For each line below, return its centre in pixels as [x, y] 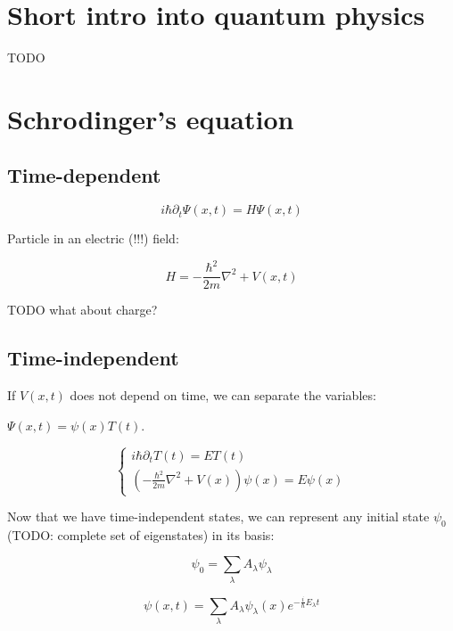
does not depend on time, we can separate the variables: [223, 395]
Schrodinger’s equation [151, 118]
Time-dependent [84, 175]
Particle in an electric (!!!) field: [93, 238]
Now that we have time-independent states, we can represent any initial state [218, 516]
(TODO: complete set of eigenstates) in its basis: [141, 534]
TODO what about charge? [82, 310]
